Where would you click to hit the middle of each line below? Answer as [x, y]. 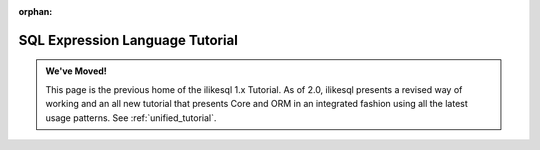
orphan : [35, 11]
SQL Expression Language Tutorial [128, 40]
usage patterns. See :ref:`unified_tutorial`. [131, 117]
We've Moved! [76, 71]
